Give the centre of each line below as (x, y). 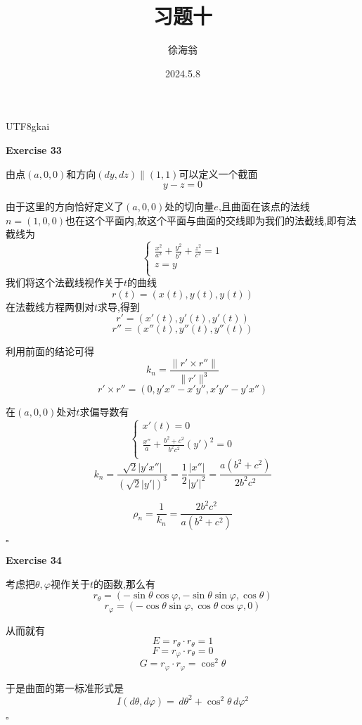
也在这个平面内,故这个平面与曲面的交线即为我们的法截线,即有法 (211, 220)
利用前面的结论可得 (50, 351)
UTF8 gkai (28, 126)
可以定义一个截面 (218, 173)
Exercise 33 (34, 149)
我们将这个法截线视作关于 (65, 282)
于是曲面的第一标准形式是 (65, 687)
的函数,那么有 (124, 583)
